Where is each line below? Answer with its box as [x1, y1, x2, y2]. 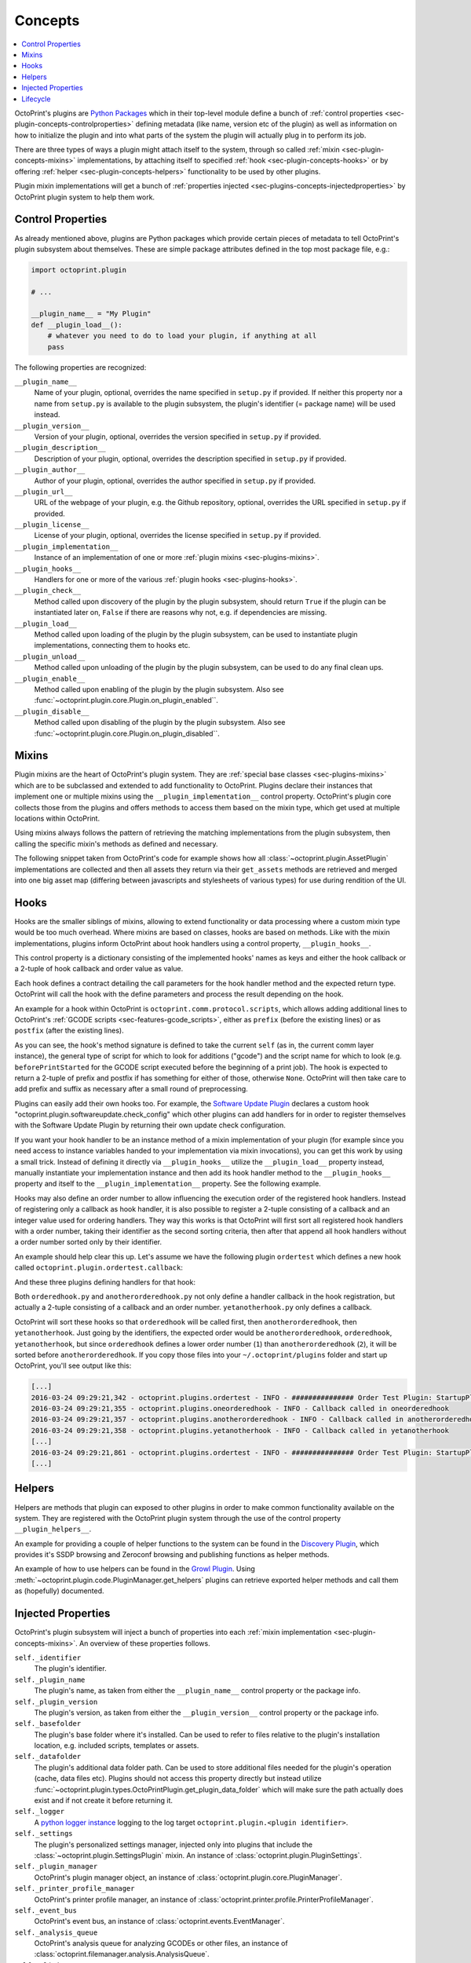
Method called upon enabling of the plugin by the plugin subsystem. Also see [34, 684, 284, 694]
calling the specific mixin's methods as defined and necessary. [14, 839, 219, 848]
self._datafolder [14, 1752, 82, 1761]
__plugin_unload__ [14, 652, 86, 661]
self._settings [14, 1830, 74, 1838]
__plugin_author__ [14, 466, 86, 474]
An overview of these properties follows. [78, 1638, 211, 1648]
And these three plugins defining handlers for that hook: [14, 1277, 196, 1287]
